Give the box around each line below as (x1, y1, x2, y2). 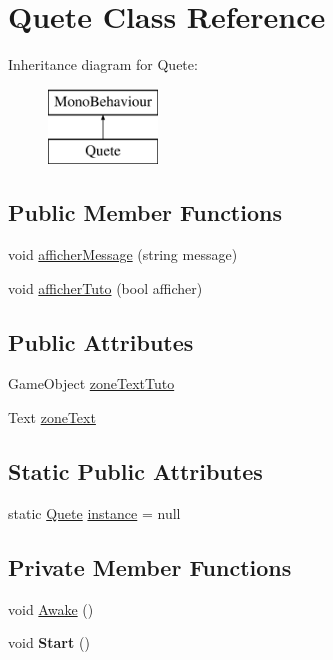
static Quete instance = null (8, 502, 181, 523)
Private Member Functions (8, 551, 292, 582)
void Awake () (8, 598, 94, 619)
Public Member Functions (8, 197, 282, 228)
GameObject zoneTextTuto (8, 373, 175, 394)
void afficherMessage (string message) (8, 244, 238, 265)
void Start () (8, 632, 90, 653)
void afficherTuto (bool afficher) (8, 277, 203, 298)
